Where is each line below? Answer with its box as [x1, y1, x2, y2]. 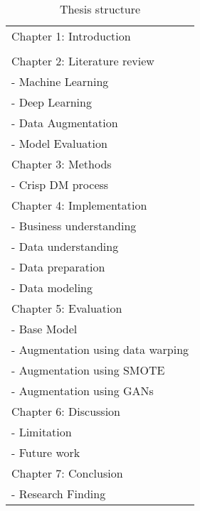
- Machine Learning [11, 73, 109, 90]
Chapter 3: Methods [11, 156, 112, 172]
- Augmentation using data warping [11, 341, 189, 357]
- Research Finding [11, 485, 106, 502]
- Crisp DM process [11, 176, 109, 193]
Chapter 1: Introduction [11, 28, 131, 44]
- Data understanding [11, 238, 119, 254]
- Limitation [11, 424, 72, 440]
